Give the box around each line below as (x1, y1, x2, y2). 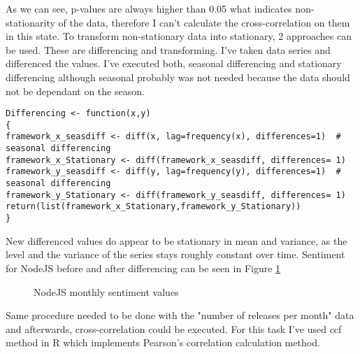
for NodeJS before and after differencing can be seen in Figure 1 (6, 260, 281, 275)
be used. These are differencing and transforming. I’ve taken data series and (6, 42, 331, 57)
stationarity (6, 15, 55, 29)
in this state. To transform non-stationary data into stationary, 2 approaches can (6, 29, 352, 43)
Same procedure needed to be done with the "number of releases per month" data (6, 308, 354, 323)
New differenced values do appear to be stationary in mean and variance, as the (6, 233, 347, 248)
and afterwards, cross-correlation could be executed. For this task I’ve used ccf (6, 321, 342, 336)
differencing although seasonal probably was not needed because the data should (6, 69, 350, 84)
